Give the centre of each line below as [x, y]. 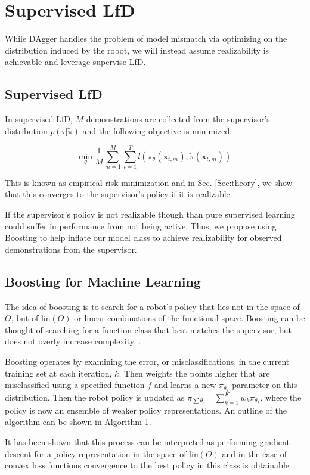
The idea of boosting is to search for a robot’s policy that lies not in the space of [152, 306]
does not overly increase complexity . [73, 341]
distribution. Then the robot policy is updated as [95, 397]
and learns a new [185, 385]
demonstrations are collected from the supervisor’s [178, 119]
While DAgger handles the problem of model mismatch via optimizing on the [146, 38]
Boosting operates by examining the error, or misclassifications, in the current [147, 361]
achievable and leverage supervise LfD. [75, 62]
